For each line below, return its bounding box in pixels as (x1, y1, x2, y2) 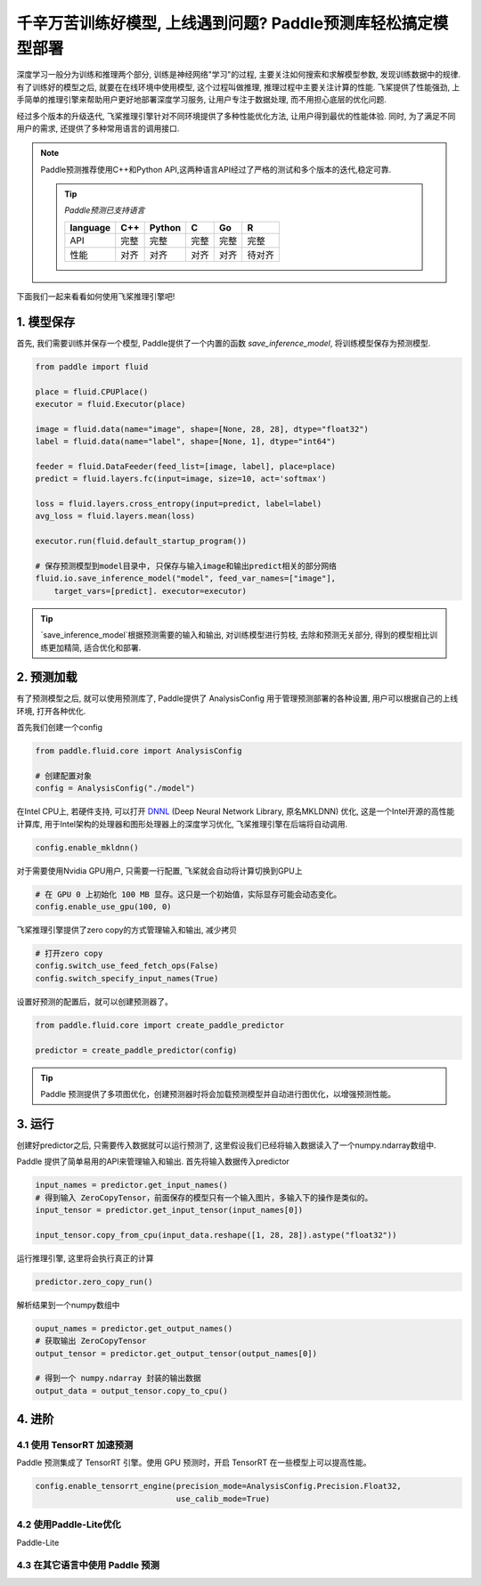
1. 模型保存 (16, 314, 76, 329)
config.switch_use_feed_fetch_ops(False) (35, 961, 219, 971)
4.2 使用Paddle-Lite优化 (16, 1518, 122, 1531)
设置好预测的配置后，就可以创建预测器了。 (16, 996, 173, 1006)
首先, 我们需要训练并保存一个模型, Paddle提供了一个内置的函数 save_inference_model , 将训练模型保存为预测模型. (16, 338, 431, 348)
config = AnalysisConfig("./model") (35, 784, 196, 793)
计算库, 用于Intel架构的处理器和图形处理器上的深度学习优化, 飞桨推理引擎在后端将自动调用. (16, 818, 347, 829)
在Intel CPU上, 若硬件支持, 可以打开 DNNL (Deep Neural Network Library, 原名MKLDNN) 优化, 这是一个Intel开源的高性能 (16, 806, 455, 817)
